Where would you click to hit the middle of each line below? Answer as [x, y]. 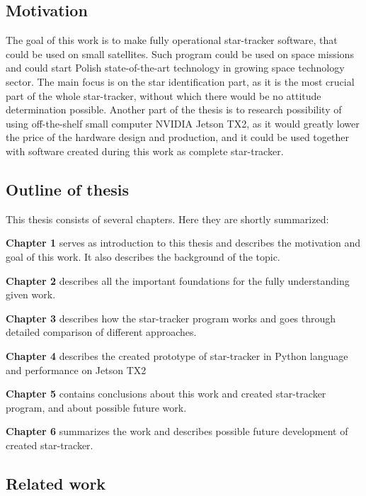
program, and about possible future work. [96, 407]
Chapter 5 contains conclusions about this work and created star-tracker [166, 394]
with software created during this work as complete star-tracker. [145, 151]
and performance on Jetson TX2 [76, 370]
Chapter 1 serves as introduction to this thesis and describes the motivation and [183, 243]
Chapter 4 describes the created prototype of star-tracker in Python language [177, 355]
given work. [31, 294]
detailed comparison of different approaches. [101, 332]
